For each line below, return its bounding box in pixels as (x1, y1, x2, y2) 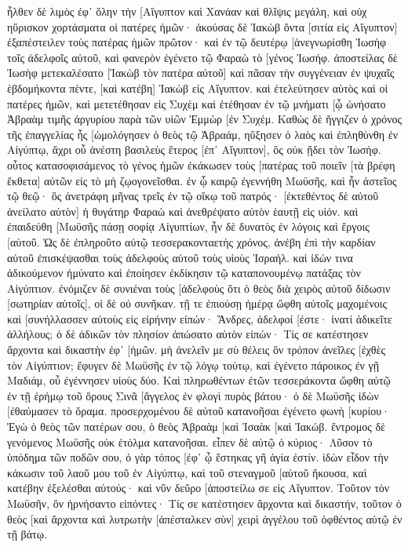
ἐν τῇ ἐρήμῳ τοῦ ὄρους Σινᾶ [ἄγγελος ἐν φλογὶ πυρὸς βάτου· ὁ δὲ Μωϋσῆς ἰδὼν (7, 387, 379, 403)
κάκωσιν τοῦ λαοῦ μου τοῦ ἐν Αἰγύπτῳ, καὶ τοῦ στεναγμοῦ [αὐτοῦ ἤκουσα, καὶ (7, 464, 367, 480)
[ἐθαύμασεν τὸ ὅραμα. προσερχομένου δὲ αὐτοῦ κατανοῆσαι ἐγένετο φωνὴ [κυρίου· (7, 403, 391, 419)
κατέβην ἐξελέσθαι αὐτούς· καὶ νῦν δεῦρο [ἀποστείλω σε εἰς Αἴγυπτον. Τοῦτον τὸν (7, 480, 390, 496)
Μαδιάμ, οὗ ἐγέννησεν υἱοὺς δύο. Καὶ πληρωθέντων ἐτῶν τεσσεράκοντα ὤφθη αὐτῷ (7, 372, 391, 388)
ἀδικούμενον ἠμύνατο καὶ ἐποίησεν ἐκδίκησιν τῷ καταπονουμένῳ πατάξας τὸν (7, 264, 361, 281)
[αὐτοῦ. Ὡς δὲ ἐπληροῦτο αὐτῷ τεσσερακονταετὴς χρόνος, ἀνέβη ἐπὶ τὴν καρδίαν (7, 233, 376, 250)
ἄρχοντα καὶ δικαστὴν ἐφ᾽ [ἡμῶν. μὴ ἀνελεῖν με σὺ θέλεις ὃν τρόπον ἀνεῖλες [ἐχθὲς (7, 341, 385, 358)
